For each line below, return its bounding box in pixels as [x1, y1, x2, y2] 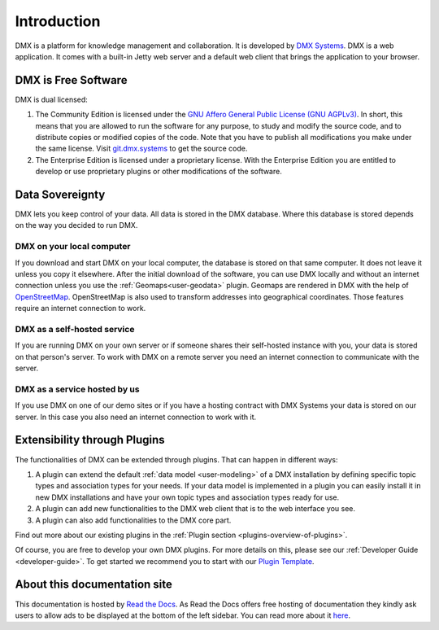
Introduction [15, 12, 101, 30]
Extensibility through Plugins [15, 433, 166, 447]
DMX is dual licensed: [15, 94, 89, 104]
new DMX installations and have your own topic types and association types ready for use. [35, 492, 340, 502]
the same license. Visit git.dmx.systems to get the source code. [35, 143, 248, 154]
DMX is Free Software [15, 73, 128, 87]
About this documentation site [15, 578, 172, 592]
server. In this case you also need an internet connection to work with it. [15, 412, 257, 422]
